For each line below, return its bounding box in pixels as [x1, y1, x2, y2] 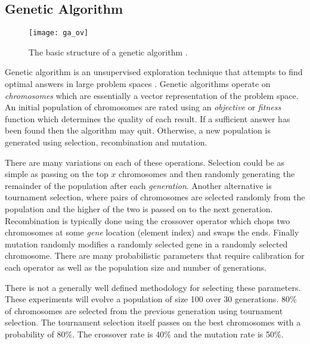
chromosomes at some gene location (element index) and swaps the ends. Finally [5, 226, 299, 238]
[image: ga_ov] [29, 29, 89, 38]
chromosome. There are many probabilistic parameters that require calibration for [5, 249, 305, 262]
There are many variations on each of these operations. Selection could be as [5, 156, 285, 168]
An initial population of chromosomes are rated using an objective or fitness [5, 101, 281, 113]
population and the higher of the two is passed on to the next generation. [5, 202, 273, 215]
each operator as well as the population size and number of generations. [5, 261, 267, 273]
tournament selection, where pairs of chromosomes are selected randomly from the [5, 191, 305, 203]
